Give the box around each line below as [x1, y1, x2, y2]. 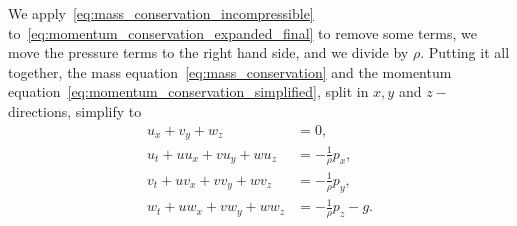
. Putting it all [420, 42, 510, 63]
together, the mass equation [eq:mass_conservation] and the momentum [8, 61, 452, 82]
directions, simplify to [8, 100, 142, 121]
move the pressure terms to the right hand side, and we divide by [8, 42, 409, 63]
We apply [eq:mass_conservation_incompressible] [8, 3, 314, 23]
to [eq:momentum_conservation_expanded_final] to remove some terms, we [8, 22, 477, 43]
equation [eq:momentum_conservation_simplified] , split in [8, 81, 369, 102]
